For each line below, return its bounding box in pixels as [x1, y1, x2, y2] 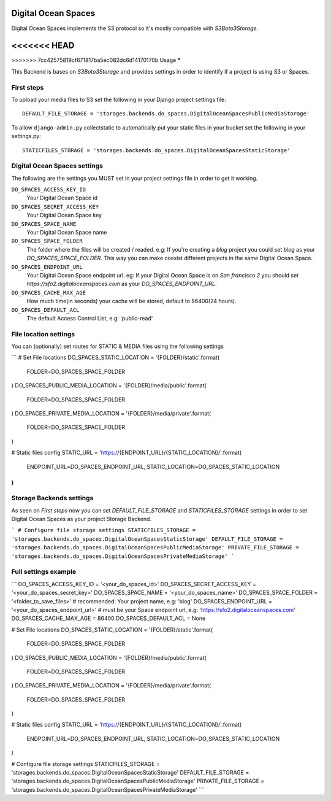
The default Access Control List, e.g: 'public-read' [26, 314, 153, 322]
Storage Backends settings [11, 494, 94, 503]
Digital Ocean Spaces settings [11, 161, 104, 170]
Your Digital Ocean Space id [26, 194, 98, 202]
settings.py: [11, 133, 41, 140]
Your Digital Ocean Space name [26, 229, 107, 236]
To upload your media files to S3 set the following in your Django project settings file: [11, 96, 226, 103]
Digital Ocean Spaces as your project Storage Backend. [11, 516, 152, 523]
